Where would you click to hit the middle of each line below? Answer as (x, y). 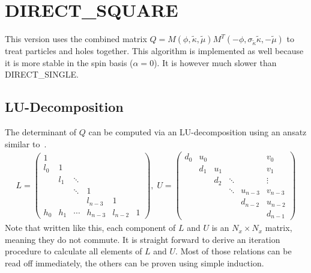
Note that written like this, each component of (90, 228)
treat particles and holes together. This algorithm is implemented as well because (154, 51)
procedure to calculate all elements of (74, 251)
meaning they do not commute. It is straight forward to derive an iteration (143, 239)
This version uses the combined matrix (76, 39)
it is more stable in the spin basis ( (69, 62)
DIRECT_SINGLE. (42, 74)
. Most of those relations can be (234, 251)
